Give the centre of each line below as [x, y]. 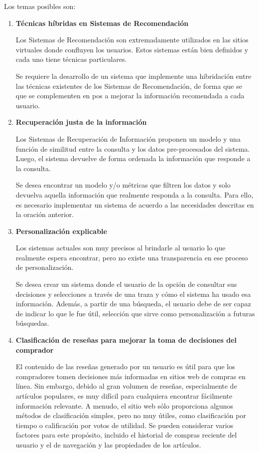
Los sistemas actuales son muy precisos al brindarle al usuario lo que [121, 248]
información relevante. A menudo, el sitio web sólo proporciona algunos [125, 405]
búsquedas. [32, 323]
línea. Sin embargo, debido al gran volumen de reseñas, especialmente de [126, 386]
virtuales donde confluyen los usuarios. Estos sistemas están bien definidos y [132, 49]
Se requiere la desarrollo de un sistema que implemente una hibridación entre [133, 76]
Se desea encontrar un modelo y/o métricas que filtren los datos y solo [123, 185]
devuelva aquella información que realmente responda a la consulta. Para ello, [134, 194]
